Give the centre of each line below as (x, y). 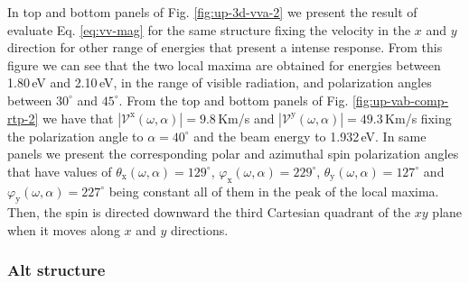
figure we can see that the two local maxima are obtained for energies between (224, 64)
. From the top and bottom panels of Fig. (234, 100)
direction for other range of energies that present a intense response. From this (225, 47)
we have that (78, 118)
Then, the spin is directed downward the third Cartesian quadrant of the (209, 212)
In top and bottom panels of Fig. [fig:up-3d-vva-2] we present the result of (212, 12)
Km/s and (246, 118)
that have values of (60, 171)
